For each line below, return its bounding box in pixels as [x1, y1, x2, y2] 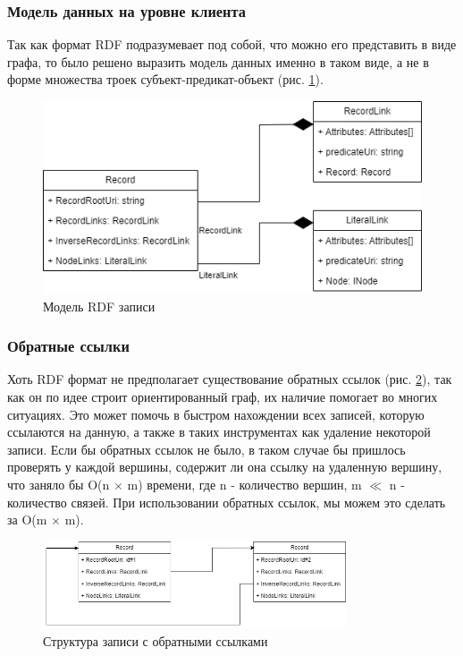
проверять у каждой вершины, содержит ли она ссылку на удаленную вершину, [7, 457, 442, 476]
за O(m [7, 510, 47, 529]
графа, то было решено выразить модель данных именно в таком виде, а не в [7, 52, 429, 71]
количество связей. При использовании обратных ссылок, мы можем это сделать [7, 492, 446, 511]
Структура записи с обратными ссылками [43, 632, 268, 651]
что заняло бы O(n [7, 474, 110, 493]
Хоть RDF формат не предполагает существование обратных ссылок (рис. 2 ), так [7, 370, 452, 388]
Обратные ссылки [7, 335, 130, 357]
